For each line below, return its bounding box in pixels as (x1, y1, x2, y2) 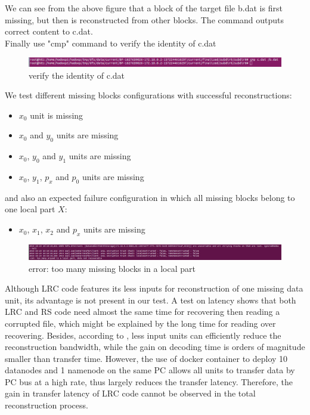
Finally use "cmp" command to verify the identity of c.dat (5, 36, 216, 49)
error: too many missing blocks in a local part (29, 262, 196, 274)
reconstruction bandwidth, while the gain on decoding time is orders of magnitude (5, 340, 305, 353)
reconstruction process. (5, 399, 88, 411)
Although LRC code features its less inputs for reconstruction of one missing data (5, 282, 303, 295)
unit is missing (30, 109, 83, 121)
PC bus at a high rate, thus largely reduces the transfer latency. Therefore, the (5, 375, 293, 388)
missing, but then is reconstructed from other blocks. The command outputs (5, 13, 284, 26)
